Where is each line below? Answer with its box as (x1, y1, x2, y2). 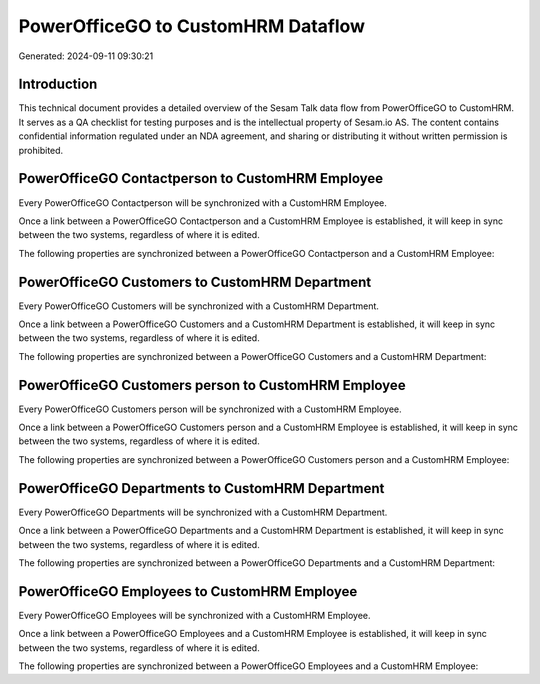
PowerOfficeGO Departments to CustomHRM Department (18, 480, 385, 497)
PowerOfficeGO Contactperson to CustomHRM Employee (18, 170, 384, 187)
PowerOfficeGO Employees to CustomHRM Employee (18, 583, 358, 600)
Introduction (18, 76, 98, 93)
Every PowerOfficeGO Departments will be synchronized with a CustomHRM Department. (18, 506, 388, 518)
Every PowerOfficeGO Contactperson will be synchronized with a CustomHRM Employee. (18, 196, 387, 209)
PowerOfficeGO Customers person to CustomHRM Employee (18, 376, 406, 394)
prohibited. (18, 144, 64, 156)
